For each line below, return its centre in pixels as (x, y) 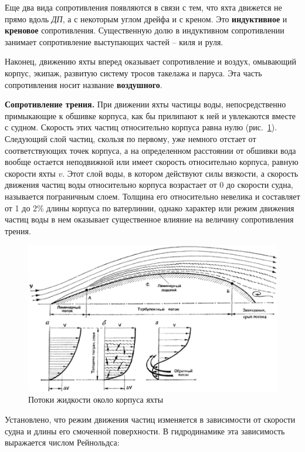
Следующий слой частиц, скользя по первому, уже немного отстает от (131, 138)
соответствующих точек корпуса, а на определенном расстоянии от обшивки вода (150, 150)
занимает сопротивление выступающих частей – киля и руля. (114, 41)
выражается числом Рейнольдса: (62, 442)
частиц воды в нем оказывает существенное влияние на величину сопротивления (149, 219)
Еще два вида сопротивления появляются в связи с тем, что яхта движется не (143, 7)
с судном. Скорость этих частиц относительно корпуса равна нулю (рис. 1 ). (141, 127)
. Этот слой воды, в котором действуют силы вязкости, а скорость (180, 173)
